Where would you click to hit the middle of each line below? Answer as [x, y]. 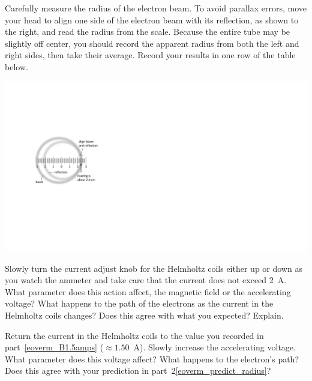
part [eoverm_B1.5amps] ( [54, 347]
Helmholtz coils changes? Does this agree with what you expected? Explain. [144, 315]
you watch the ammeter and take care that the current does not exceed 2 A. [146, 280]
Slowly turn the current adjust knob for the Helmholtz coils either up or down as [154, 268]
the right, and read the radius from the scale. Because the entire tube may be [148, 31]
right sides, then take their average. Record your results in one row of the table [150, 55]
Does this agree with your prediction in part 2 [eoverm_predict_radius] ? [138, 370]
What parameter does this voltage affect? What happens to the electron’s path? [152, 358]
